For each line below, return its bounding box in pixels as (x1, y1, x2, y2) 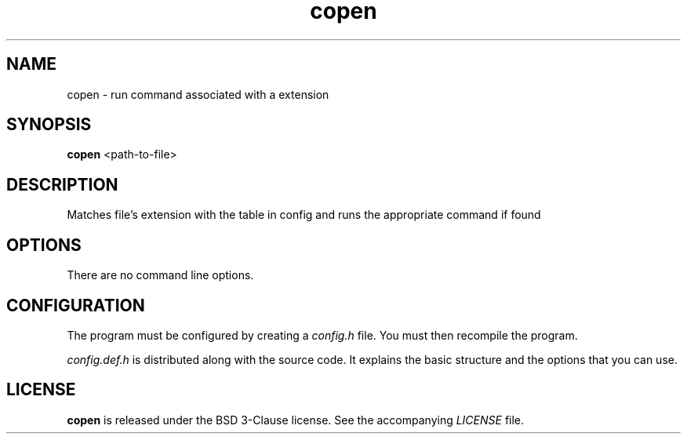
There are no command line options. (67, 268, 254, 282)
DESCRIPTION (6, 174, 118, 195)
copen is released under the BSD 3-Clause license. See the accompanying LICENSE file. (67, 413, 525, 427)
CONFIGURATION (6, 295, 145, 315)
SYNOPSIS (6, 115, 92, 135)
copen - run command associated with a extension (67, 87, 329, 101)
